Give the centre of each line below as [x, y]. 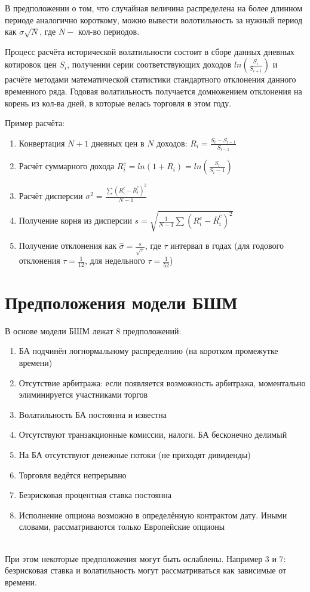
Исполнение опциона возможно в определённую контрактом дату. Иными [153, 515]
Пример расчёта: [35, 123]
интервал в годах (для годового [227, 245]
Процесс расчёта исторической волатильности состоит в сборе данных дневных [150, 51]
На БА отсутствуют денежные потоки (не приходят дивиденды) [135, 455]
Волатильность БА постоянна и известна [93, 414]
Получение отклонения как [67, 245]
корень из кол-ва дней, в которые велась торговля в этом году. [118, 103]
